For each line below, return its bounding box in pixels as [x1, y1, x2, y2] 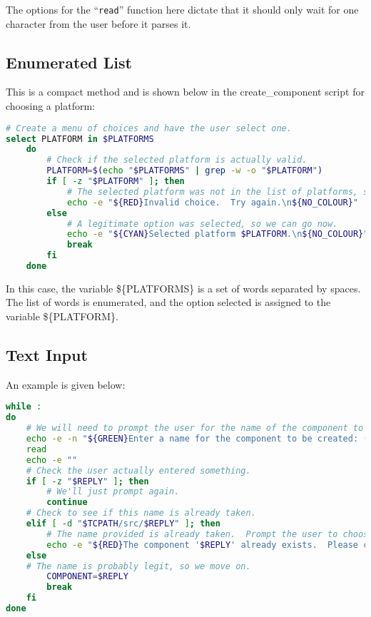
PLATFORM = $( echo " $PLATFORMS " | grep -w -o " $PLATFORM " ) [46, 165, 323, 176]
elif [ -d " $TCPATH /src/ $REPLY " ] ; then [26, 519, 220, 529]
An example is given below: [6, 377, 126, 392]
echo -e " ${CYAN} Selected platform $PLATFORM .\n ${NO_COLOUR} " [66, 229, 369, 240]
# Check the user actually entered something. [26, 465, 251, 476]
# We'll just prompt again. [46, 486, 180, 497]
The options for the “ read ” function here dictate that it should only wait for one [6, 2, 359, 16]
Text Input [6, 344, 88, 366]
